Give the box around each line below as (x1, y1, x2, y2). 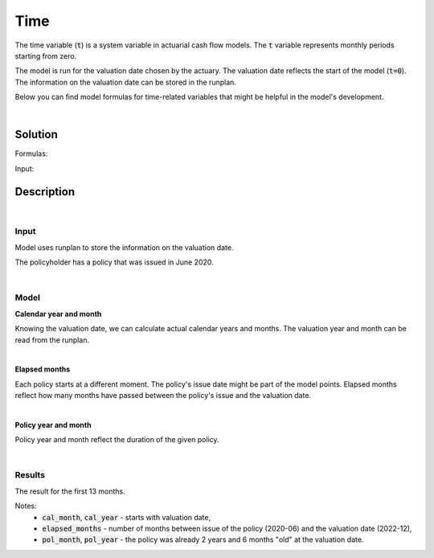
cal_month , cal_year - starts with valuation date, (42, 512, 211, 522)
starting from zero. (14, 51, 77, 60)
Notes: (14, 501, 37, 511)
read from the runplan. (14, 334, 90, 345)
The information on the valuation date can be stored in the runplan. (14, 77, 237, 87)
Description (14, 185, 76, 199)
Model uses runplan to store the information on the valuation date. (14, 242, 234, 252)
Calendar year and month (14, 309, 102, 318)
